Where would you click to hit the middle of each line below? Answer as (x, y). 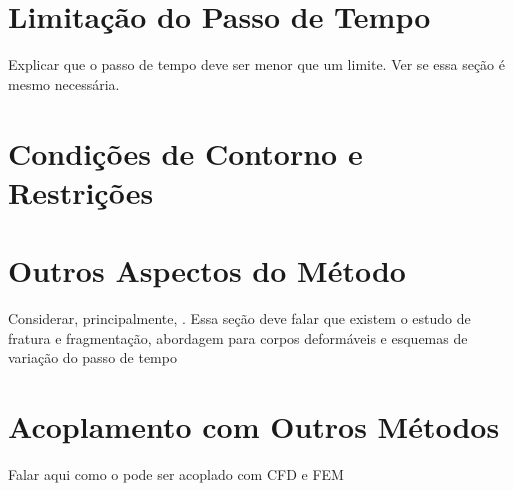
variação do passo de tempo (92, 357)
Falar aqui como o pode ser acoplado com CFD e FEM (176, 473)
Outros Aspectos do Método (207, 270)
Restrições (81, 191)
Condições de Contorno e (185, 152)
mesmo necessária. (64, 83)
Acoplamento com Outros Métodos (254, 425)
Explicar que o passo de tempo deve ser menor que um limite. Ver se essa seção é (256, 64)
